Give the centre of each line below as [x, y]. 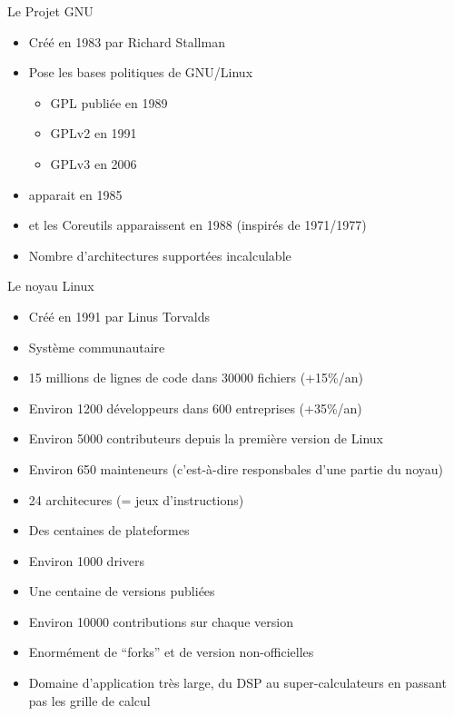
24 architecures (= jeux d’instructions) [136, 499]
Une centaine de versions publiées [122, 591]
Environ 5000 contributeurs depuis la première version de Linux [206, 438]
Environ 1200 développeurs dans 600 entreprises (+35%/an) [195, 408]
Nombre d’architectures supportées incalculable [160, 255]
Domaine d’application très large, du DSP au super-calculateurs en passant [237, 683]
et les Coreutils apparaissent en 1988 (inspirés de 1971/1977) [197, 225]
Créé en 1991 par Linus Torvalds [119, 316]
